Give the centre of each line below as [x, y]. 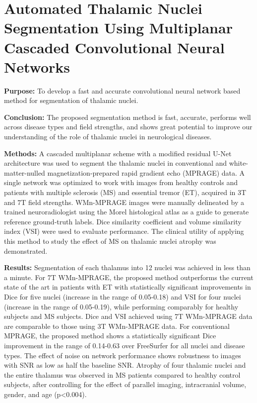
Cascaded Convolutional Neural [114, 47]
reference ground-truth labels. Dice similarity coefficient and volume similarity [123, 221]
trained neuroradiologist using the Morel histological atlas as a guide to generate [127, 212]
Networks [37, 66]
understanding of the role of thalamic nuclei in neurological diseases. [108, 137]
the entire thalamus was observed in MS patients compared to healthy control [122, 374]
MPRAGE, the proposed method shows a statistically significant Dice [110, 336]
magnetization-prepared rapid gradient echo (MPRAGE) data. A [146, 172]
